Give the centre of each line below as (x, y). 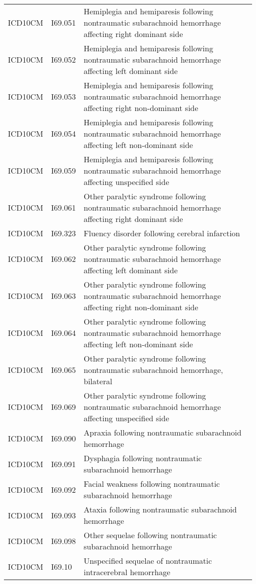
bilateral (98, 381)
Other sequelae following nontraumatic (150, 535)
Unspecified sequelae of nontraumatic (148, 561)
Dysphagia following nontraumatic (143, 458)
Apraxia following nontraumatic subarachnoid (163, 432)
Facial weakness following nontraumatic (152, 484)
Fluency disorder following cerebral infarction (162, 233)
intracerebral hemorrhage (127, 572)
